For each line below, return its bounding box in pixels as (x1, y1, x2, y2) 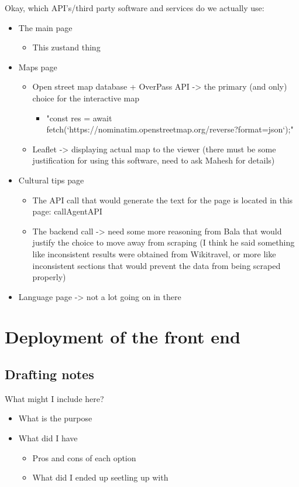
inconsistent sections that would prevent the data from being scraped (32, 259, 281, 271)
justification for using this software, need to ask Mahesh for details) (32, 154, 275, 166)
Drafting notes (5, 365, 94, 383)
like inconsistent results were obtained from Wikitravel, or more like (32, 247, 276, 260)
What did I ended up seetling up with (32, 471, 169, 483)
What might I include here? (5, 392, 104, 404)
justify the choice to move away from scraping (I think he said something (32, 236, 295, 248)
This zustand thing (32, 41, 101, 53)
